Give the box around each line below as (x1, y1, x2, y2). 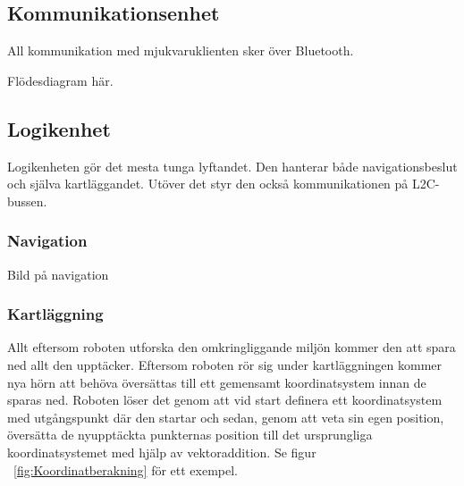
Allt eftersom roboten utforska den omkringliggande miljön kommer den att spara (7, 338, 456, 356)
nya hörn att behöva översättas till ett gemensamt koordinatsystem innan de (7, 373, 426, 391)
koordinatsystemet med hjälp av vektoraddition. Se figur (7, 442, 316, 461)
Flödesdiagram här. (7, 71, 114, 89)
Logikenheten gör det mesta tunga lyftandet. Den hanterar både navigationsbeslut (7, 156, 458, 175)
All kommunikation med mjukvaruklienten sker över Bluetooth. (7, 41, 354, 60)
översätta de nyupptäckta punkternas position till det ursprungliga (7, 425, 373, 444)
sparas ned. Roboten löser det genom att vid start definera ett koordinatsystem (7, 390, 443, 409)
